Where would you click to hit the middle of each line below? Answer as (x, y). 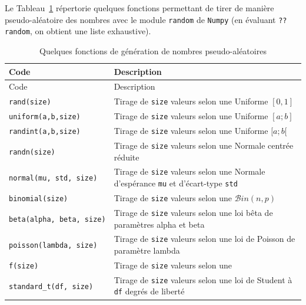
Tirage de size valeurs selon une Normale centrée (204, 145)
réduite (127, 157)
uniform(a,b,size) (45, 117)
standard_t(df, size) (51, 286)
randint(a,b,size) (45, 132)
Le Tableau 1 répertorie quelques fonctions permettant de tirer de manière (139, 8)
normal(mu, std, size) (53, 178)
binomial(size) (39, 199)
